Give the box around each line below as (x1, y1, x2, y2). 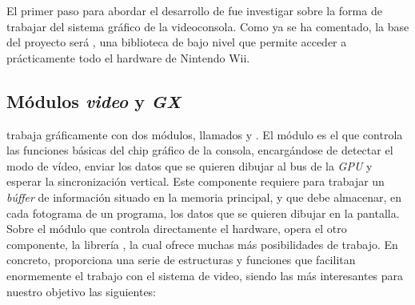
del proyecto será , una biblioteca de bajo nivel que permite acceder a (6, 34, 347, 50)
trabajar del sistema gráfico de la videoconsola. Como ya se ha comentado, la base (6, 18, 409, 34)
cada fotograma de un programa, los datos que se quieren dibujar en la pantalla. (6, 204, 400, 221)
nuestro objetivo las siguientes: (6, 283, 157, 299)
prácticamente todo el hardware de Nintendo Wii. (6, 49, 250, 66)
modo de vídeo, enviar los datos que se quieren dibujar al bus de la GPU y (6, 157, 373, 174)
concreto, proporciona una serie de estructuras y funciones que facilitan (6, 251, 356, 268)
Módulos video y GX (6, 88, 182, 113)
